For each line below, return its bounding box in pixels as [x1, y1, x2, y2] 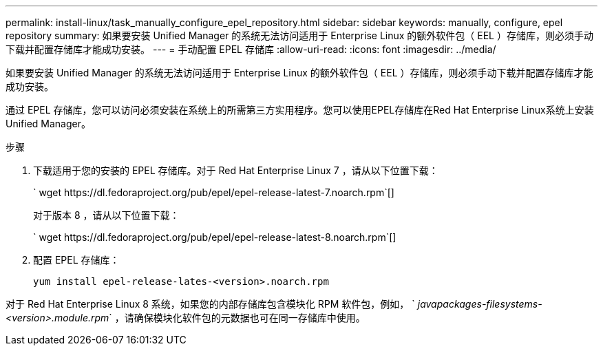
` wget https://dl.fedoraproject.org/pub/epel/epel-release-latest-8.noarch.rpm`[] [33, 231, 396, 243]
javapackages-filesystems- [417, 298, 542, 310]
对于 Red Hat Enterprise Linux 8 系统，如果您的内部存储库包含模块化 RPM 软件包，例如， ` [6, 298, 415, 310]
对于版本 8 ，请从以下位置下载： [33, 209, 180, 221]
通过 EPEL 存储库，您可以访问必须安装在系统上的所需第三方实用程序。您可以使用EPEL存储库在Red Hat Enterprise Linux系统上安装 [6, 104, 594, 116]
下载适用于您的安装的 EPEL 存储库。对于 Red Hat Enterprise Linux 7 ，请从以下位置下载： [33, 164, 438, 176]
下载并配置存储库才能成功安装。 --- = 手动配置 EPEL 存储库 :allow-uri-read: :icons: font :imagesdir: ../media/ [6, 43, 496, 55]
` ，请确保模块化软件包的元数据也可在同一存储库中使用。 [109, 312, 366, 323]
